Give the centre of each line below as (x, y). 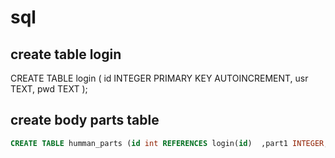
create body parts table (85, 120)
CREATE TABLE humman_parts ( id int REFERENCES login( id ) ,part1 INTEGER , (169, 143)
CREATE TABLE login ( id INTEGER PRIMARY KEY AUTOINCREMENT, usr (159, 78)
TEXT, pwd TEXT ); (49, 89)
